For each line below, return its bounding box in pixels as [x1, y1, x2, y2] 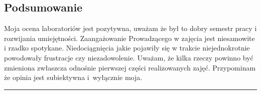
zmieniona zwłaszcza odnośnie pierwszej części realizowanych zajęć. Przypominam [4, 62, 256, 72]
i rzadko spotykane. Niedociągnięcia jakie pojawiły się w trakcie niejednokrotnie [4, 42, 250, 53]
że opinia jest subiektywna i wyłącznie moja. [4, 72, 143, 82]
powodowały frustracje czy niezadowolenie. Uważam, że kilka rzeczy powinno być [4, 52, 253, 62]
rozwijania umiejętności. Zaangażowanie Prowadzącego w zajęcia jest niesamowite [4, 32, 255, 43]
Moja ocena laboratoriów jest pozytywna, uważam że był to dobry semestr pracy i [4, 23, 257, 33]
